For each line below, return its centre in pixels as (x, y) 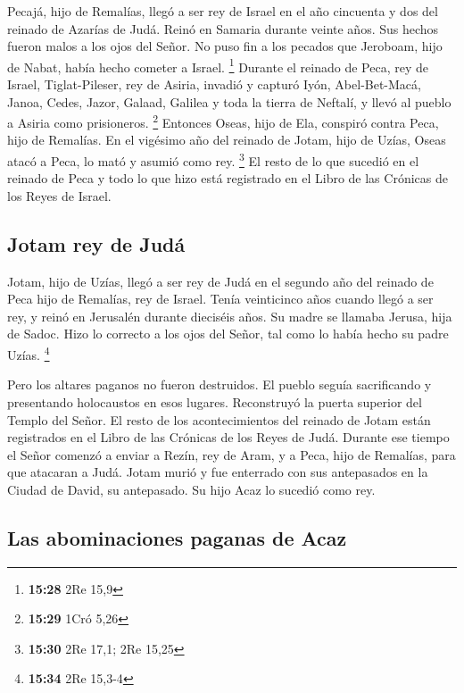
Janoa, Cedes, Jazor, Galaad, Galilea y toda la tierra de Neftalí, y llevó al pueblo (229, 101)
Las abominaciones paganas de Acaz (177, 537)
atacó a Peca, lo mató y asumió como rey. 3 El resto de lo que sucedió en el (213, 159)
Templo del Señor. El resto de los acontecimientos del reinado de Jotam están (219, 419)
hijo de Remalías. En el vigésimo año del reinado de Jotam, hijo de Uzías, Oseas (227, 140)
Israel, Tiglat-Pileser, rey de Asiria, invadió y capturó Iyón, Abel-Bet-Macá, (214, 84)
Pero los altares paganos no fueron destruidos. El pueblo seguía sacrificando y (220, 384)
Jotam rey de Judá (96, 243)
